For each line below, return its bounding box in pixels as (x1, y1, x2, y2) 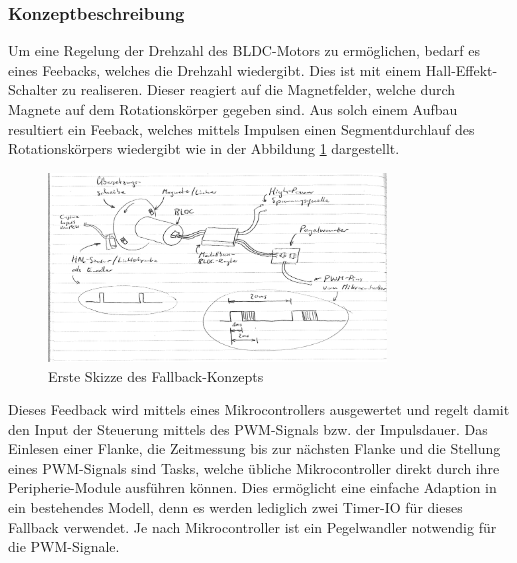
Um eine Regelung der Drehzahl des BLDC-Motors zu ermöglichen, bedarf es (8, 40, 480, 61)
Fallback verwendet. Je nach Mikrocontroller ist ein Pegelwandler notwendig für (8, 516, 497, 537)
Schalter (8, 79, 58, 100)
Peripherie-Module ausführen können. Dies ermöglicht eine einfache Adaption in (8, 477, 497, 498)
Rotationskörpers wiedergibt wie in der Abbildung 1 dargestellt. (8, 138, 400, 159)
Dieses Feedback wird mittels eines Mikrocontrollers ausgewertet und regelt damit (8, 399, 510, 420)
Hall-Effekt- (425, 59, 498, 80)
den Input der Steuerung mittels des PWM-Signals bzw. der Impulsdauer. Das (8, 418, 488, 439)
